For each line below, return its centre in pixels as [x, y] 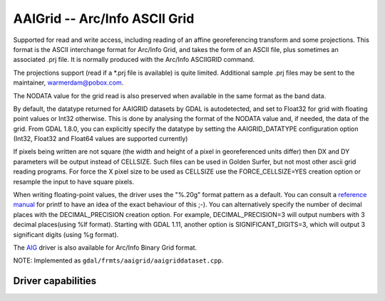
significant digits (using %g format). [66, 234]
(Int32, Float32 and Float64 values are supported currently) [101, 139]
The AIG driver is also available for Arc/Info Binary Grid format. [105, 247]
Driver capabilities [55, 281]
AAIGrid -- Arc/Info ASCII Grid [104, 19]
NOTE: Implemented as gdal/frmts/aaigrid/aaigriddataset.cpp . [118, 260]
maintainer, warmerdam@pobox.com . [68, 83]
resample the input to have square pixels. [74, 181]
